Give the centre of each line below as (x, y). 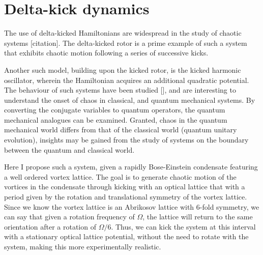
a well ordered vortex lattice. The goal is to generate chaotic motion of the (120, 176)
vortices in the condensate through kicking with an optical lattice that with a (125, 187)
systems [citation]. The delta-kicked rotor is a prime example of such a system (126, 42)
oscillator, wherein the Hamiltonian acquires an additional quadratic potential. (127, 80)
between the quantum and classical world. (69, 149)
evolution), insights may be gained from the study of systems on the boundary (126, 140)
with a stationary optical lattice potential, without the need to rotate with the (126, 236)
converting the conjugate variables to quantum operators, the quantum (115, 110)
